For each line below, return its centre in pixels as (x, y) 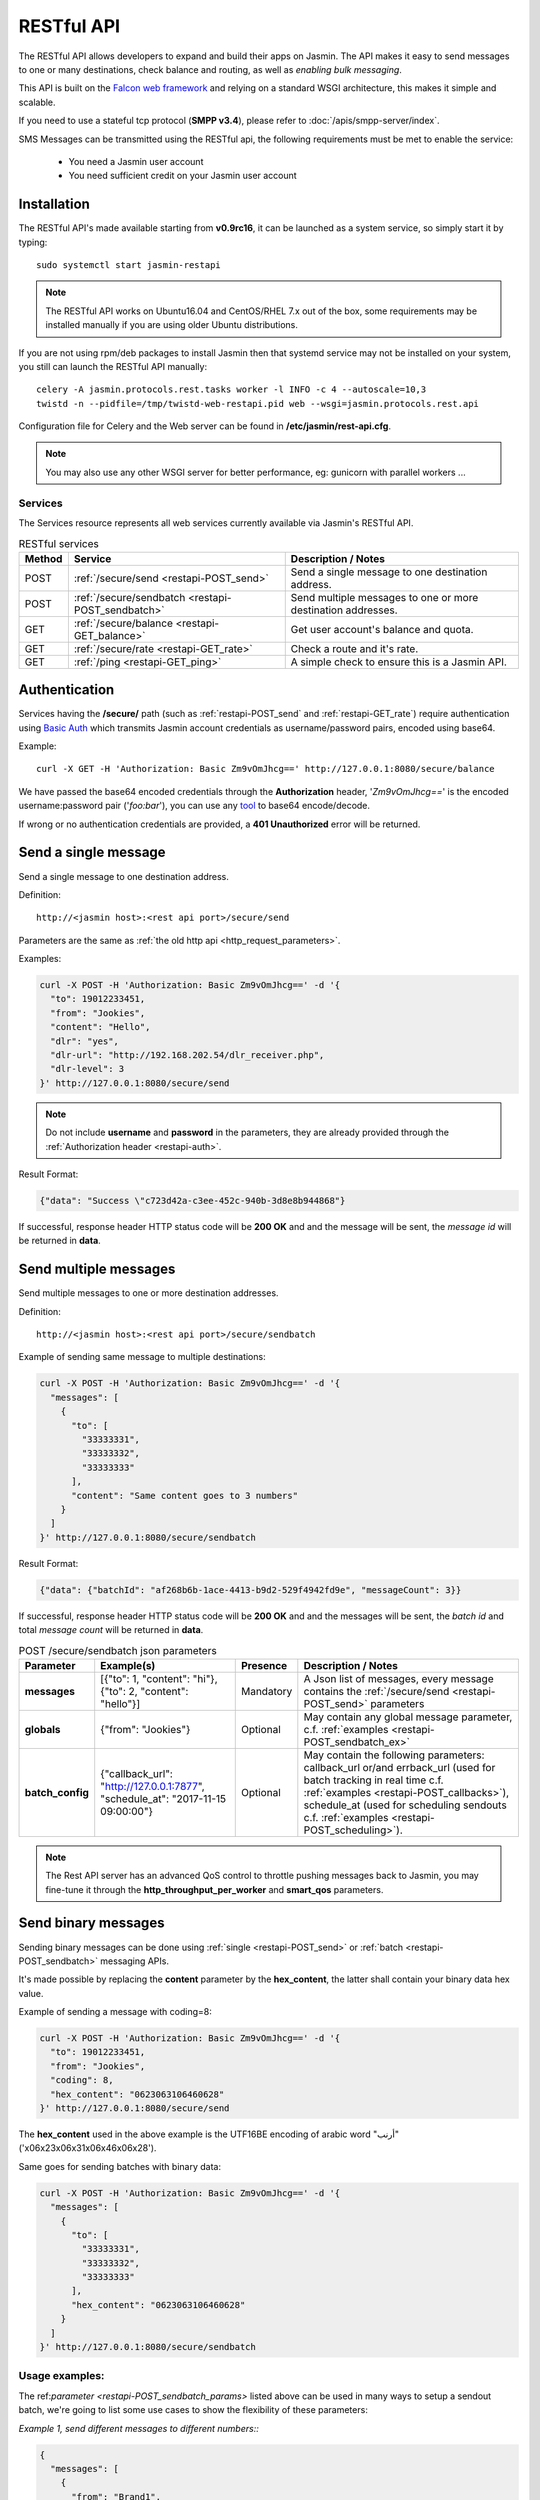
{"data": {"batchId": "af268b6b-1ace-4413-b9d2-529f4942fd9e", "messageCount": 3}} (250, 1589)
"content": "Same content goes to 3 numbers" (185, 1495)
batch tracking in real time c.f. (373, 1780)
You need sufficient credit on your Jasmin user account (182, 176)
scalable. (37, 102)
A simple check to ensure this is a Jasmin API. (398, 662)
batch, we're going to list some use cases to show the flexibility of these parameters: (193, 2410)
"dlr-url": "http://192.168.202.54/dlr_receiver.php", (187, 1055)
